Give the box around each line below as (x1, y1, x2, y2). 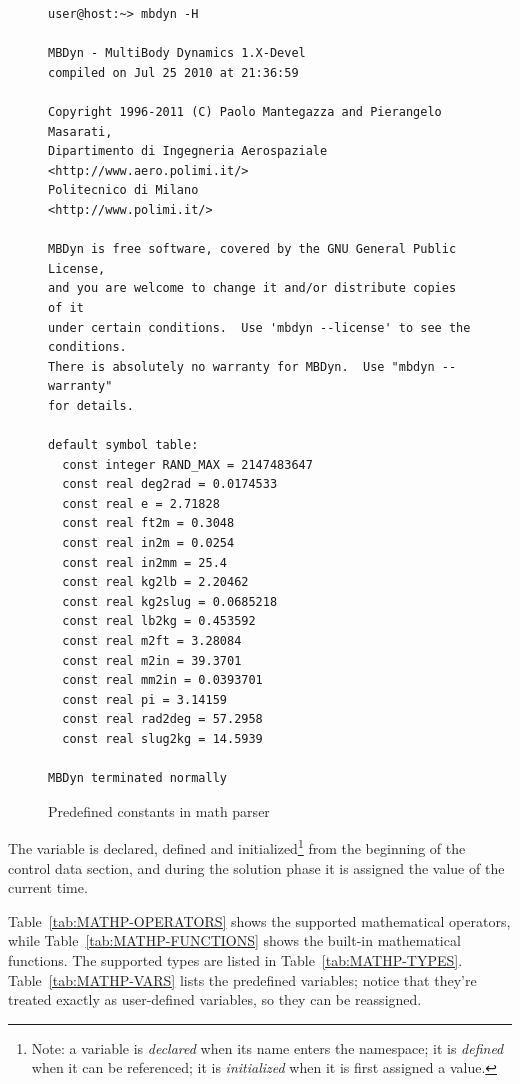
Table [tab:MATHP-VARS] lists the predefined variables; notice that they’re (8, 969, 477, 990)
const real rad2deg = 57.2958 (62, 712, 263, 727)
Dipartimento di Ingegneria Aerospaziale (48, 144, 328, 159)
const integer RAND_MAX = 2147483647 (62, 457, 313, 472)
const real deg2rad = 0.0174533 (62, 477, 278, 492)
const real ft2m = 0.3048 (62, 516, 235, 531)
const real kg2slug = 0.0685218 (62, 594, 278, 609)
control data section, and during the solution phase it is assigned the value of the (8, 857, 505, 878)
